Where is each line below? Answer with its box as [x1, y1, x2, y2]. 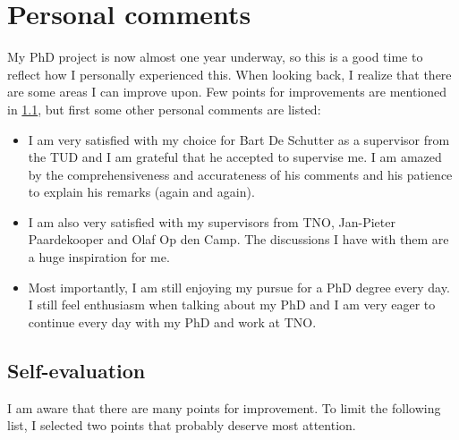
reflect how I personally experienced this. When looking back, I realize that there [7, 64, 452, 83]
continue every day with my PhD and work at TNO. [28, 312, 317, 331]
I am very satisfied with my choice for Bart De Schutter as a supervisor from [28, 130, 450, 148]
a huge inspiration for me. [28, 248, 170, 267]
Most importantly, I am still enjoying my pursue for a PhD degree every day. [28, 277, 450, 296]
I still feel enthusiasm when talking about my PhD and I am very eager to [28, 295, 436, 314]
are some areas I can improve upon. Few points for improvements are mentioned [7, 82, 447, 101]
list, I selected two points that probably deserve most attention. [7, 416, 356, 435]
